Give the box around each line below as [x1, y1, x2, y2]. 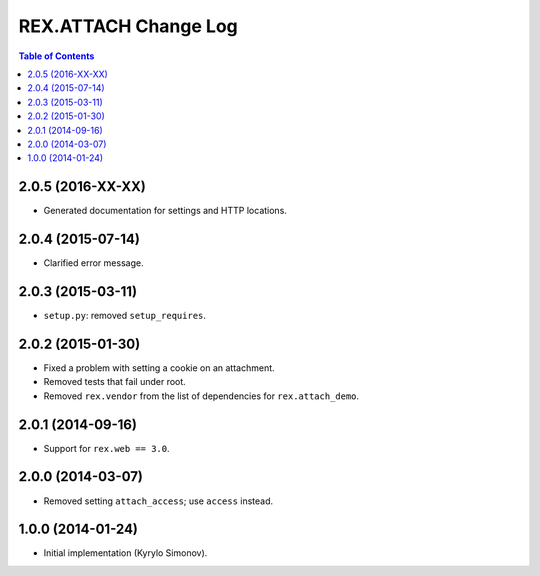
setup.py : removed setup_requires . [43, 310, 207, 321]
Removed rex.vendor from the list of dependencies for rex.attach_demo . [43, 390, 360, 402]
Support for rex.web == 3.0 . [43, 442, 170, 454]
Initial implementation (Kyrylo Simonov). [43, 547, 208, 559]
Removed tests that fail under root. [43, 376, 187, 388]
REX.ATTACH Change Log [18, 15, 239, 37]
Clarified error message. [43, 257, 144, 269]
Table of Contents [18, 50, 95, 62]
